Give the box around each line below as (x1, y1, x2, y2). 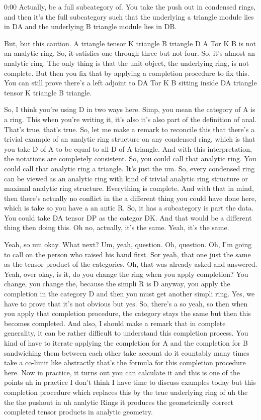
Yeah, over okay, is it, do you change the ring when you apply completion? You (4, 268, 248, 279)
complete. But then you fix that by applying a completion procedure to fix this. (4, 67, 249, 78)
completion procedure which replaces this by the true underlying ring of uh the (4, 386, 248, 397)
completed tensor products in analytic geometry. (4, 406, 153, 417)
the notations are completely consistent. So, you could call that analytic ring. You (4, 153, 256, 164)
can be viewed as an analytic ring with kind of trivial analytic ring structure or (4, 173, 248, 183)
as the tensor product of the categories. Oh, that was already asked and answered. (4, 259, 257, 269)
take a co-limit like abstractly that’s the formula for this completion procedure (4, 357, 246, 368)
